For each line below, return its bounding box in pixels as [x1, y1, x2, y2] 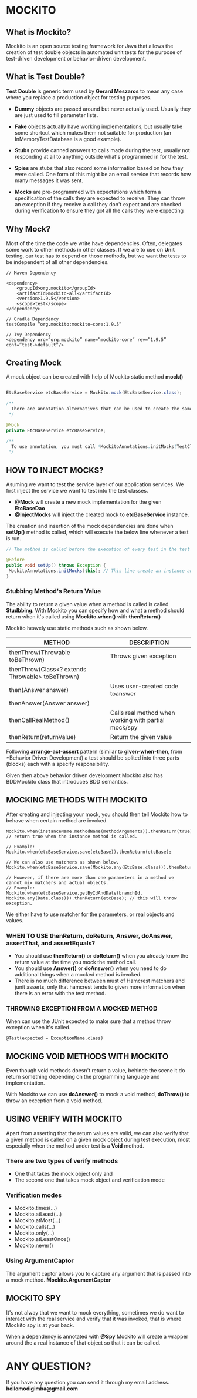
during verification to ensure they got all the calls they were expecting [14, 207, 184, 214]
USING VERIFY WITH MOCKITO [6, 1114, 123, 1124]
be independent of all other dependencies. [6, 258, 110, 265]
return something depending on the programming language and [6, 1073, 160, 1081]
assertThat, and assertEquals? [6, 939, 96, 947]
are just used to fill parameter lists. [14, 111, 98, 118]
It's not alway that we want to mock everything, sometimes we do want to [6, 1309, 184, 1316]
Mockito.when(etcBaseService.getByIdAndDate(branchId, [6, 890, 143, 896]
